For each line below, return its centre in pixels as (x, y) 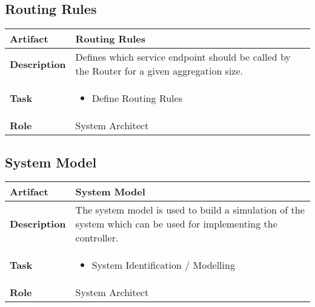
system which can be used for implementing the (176, 224)
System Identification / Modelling (163, 265)
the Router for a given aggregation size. (159, 71)
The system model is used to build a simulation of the (190, 210)
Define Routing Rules (137, 98)
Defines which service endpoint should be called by (183, 57)
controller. (97, 238)
